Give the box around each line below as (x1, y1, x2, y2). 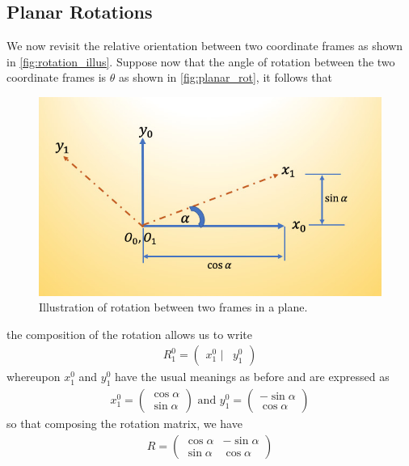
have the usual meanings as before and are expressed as (115, 368, 390, 385)
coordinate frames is (6, 69, 107, 86)
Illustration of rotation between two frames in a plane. (39, 299, 308, 316)
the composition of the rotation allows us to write (6, 325, 253, 342)
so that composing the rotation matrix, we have (6, 415, 242, 432)
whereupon (6, 368, 61, 385)
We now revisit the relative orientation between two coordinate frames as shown (6, 37, 403, 54)
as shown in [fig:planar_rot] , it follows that (119, 69, 333, 86)
